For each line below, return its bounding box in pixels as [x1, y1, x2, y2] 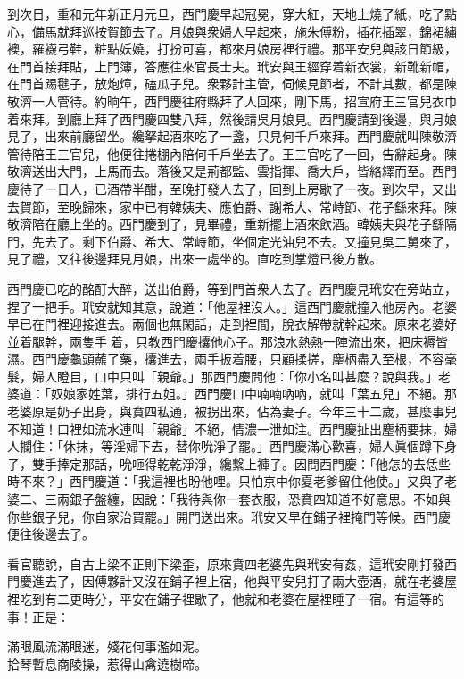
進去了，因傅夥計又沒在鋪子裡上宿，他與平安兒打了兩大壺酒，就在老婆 [31, 572, 444, 591]
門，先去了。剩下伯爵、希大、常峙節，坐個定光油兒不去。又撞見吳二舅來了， [7, 231, 457, 250]
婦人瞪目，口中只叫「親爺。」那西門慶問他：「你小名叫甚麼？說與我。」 [31, 366, 438, 385]
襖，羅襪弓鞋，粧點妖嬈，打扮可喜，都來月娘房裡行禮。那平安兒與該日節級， [7, 39, 457, 58]
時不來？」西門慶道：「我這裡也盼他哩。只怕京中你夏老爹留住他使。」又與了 [7, 472, 444, 490]
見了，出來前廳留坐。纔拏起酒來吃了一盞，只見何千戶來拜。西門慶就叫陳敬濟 [7, 127, 457, 146]
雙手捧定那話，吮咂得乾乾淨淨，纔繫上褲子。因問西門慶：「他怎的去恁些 [31, 454, 451, 473]
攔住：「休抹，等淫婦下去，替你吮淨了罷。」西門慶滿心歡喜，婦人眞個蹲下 [19, 437, 444, 456]
